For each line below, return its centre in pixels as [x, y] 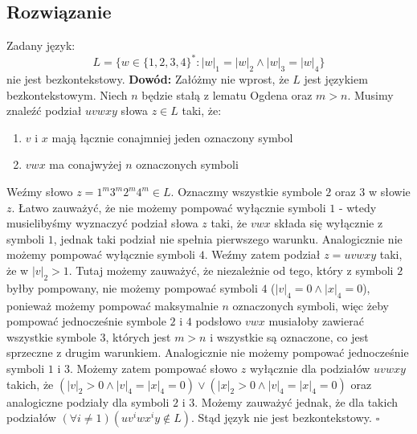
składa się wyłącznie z [329, 223]
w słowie [389, 192]
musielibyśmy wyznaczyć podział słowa [102, 223]
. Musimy [370, 94]
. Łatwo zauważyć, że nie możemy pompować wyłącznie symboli [169, 207]
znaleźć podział [44, 111]
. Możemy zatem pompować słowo [154, 368]
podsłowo [219, 321]
